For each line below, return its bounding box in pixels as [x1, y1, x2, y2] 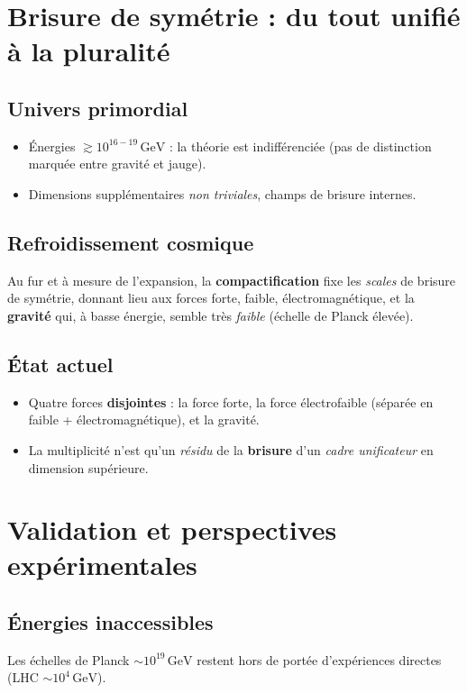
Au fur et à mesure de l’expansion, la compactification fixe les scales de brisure [7, 270, 456, 289]
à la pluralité [7, 32, 170, 69]
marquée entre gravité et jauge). [28, 154, 206, 173]
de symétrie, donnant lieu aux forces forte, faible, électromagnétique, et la [7, 288, 415, 307]
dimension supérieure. [28, 458, 149, 477]
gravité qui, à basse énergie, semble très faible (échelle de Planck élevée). [7, 305, 414, 324]
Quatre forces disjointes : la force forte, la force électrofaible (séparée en [28, 392, 434, 411]
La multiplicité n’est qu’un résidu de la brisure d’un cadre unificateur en [28, 440, 434, 459]
